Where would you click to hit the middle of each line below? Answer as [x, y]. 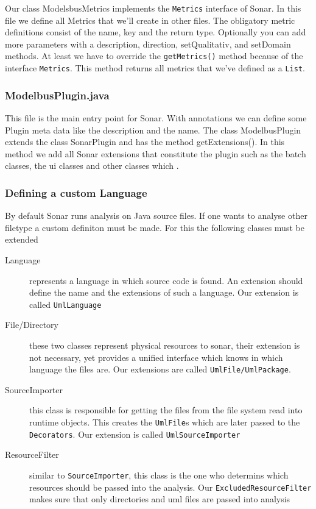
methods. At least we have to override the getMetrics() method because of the [154, 56]
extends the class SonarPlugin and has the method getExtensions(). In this [145, 142]
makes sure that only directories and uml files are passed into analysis [160, 499]
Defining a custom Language [76, 192]
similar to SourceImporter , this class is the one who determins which [159, 475]
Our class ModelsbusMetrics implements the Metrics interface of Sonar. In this [153, 8]
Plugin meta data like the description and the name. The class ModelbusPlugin [153, 130]
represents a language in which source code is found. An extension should [166, 280]
